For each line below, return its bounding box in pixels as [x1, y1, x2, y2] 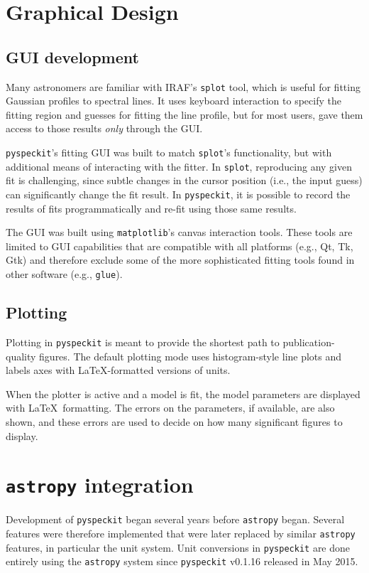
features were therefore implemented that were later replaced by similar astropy [6, 526, 356, 540]
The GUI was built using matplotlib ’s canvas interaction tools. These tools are [6, 225, 353, 240]
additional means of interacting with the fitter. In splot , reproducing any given [6, 159, 352, 173]
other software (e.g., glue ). [6, 267, 123, 282]
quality [6, 348, 36, 363]
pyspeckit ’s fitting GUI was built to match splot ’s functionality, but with [6, 145, 332, 160]
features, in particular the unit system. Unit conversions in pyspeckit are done [6, 540, 351, 555]
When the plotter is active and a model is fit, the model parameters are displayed [6, 386, 360, 401]
